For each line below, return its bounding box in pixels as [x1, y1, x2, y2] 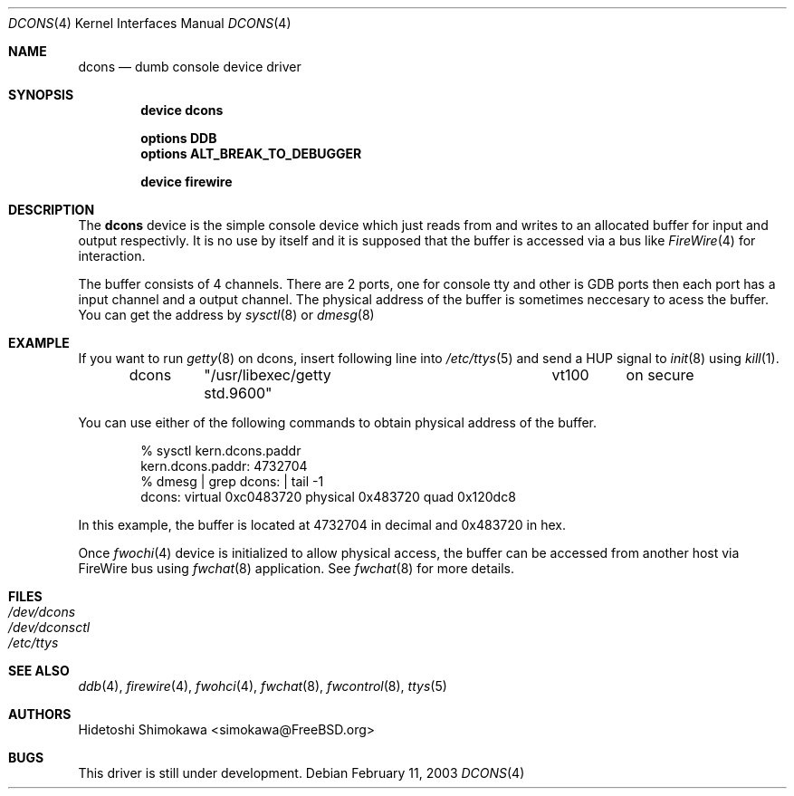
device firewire [140, 174, 233, 189]
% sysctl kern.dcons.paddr [140, 443, 301, 458]
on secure [626, 366, 694, 384]
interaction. [78, 248, 146, 264]
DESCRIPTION [8, 202, 95, 217]
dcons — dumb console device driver [78, 59, 301, 74]
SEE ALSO [8, 663, 70, 678]
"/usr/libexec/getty [204, 366, 331, 384]
